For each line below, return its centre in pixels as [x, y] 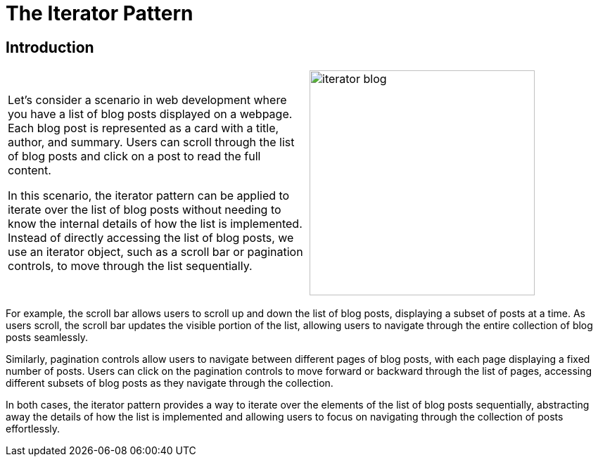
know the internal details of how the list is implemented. [155, 224]
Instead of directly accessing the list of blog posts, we [151, 238]
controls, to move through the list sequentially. [130, 266]
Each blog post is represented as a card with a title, [144, 128]
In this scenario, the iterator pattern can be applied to [149, 196]
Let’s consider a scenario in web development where [147, 100]
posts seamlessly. [47, 338]
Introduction [50, 47]
